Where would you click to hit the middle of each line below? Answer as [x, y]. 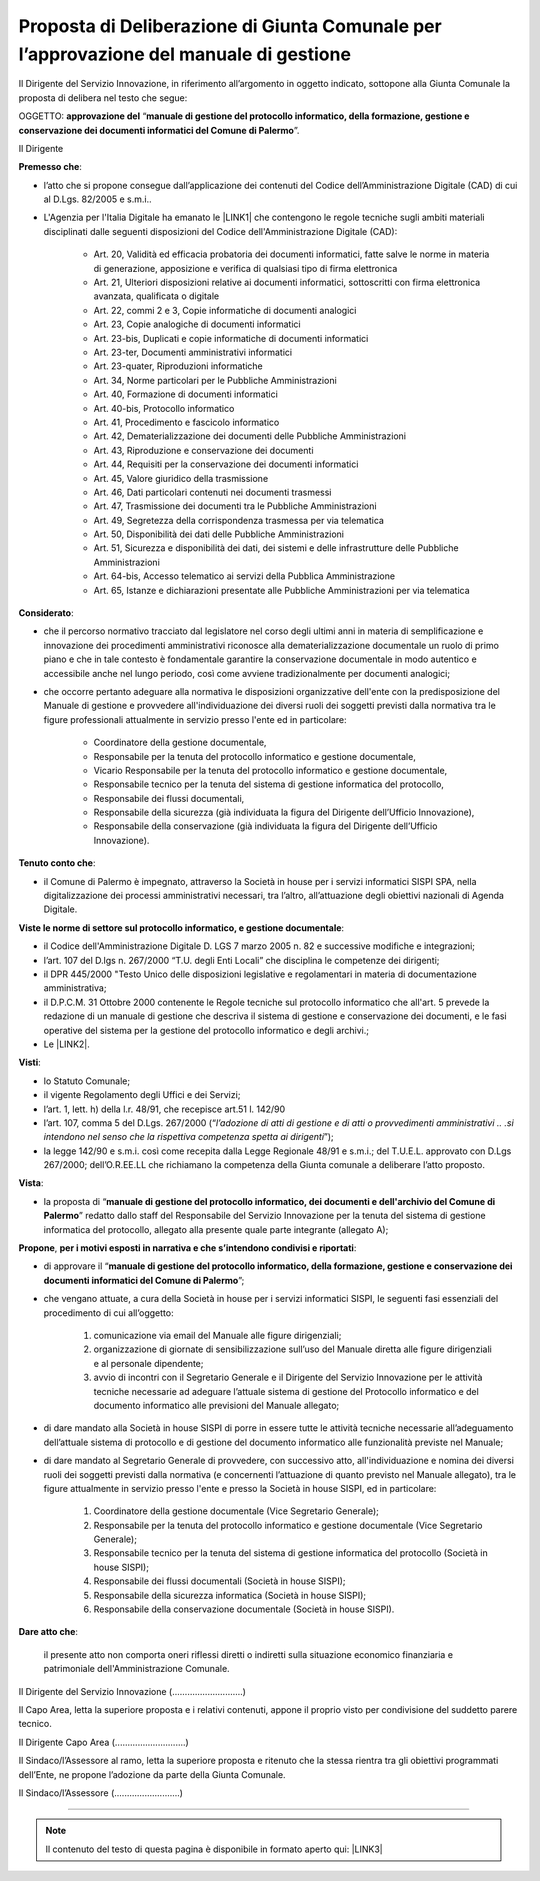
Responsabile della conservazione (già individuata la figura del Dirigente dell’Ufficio [265, 826]
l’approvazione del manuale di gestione [185, 54]
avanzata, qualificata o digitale [156, 296]
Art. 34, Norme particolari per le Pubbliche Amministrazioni [215, 380]
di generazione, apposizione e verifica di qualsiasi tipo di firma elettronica [245, 268]
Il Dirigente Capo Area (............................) [103, 1742]
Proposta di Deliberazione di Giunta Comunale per [230, 26]
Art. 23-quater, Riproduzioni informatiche [178, 366]
